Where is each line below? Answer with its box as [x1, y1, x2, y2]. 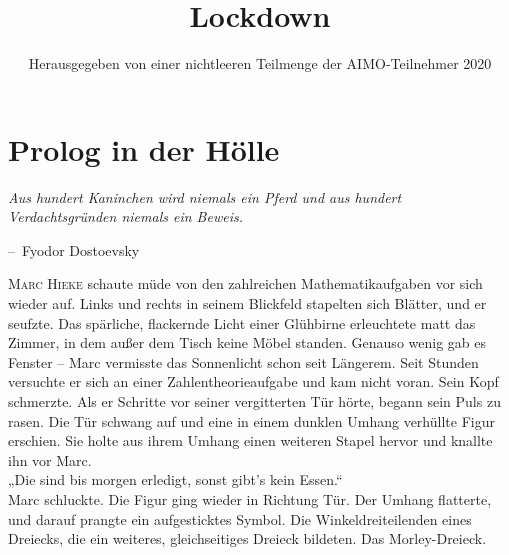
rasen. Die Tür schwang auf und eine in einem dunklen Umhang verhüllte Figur [8, 410, 495, 431]
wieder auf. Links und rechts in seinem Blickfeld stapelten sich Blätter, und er [8, 293, 487, 314]
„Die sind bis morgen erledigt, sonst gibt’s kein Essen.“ [8, 469, 343, 490]
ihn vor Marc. [8, 449, 92, 470]
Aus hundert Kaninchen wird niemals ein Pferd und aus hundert [8, 186, 402, 207]
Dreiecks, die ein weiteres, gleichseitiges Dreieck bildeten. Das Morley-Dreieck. [8, 528, 487, 549]
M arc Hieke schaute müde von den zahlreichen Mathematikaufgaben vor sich [8, 273, 483, 294]
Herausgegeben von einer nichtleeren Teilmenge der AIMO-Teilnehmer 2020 [28, 53, 492, 74]
